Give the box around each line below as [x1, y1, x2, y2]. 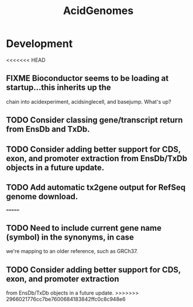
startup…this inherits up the [6, 83, 111, 93]
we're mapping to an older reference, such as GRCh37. [6, 248, 139, 255]
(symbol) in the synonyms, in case [6, 232, 135, 242]
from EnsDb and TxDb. [6, 124, 90, 134]
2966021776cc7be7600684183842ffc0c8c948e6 [6, 295, 126, 302]
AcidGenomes [63, 4, 134, 18]
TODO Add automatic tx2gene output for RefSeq [6, 182, 186, 192]
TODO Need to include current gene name [6, 223, 162, 233]
